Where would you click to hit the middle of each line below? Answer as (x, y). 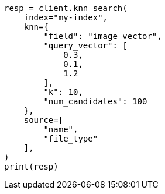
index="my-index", (66, 17)
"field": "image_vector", (103, 36)
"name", (61, 129)
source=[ (44, 120)
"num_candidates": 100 (95, 101)
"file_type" (71, 139)
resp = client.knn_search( (66, 8)
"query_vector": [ (85, 45)
